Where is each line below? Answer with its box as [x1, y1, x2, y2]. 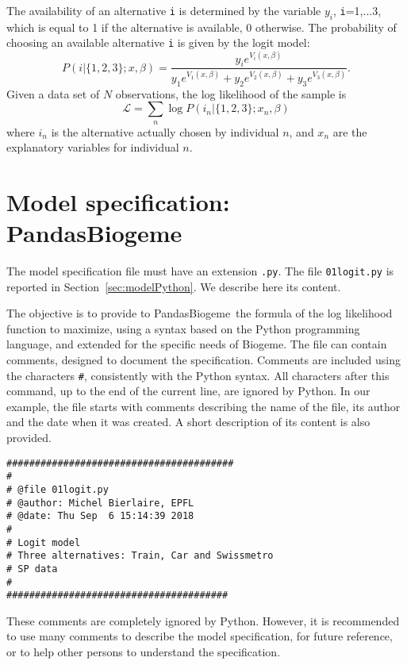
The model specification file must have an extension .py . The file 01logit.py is [6, 263, 394, 279]
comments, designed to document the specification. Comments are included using [6, 352, 401, 368]
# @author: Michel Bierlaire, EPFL [6, 497, 194, 509]
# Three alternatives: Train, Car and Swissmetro [6, 550, 274, 562]
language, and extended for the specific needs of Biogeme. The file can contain [6, 336, 387, 352]
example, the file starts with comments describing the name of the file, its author [6, 398, 401, 414]
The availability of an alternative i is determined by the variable [6, 2, 321, 18]
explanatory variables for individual [6, 139, 179, 156]
